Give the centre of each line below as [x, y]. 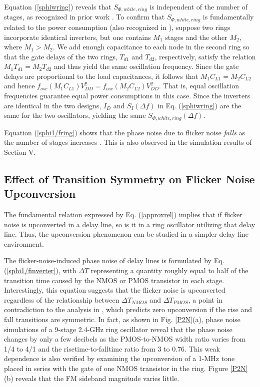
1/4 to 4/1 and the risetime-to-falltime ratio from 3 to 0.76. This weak [112, 348]
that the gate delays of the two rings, [61, 56]
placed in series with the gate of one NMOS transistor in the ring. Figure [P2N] [126, 368]
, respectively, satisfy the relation [205, 56]
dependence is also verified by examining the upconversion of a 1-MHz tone [119, 358]
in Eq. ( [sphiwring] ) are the [199, 105]
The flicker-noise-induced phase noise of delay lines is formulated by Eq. [114, 260]
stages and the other [196, 37]
